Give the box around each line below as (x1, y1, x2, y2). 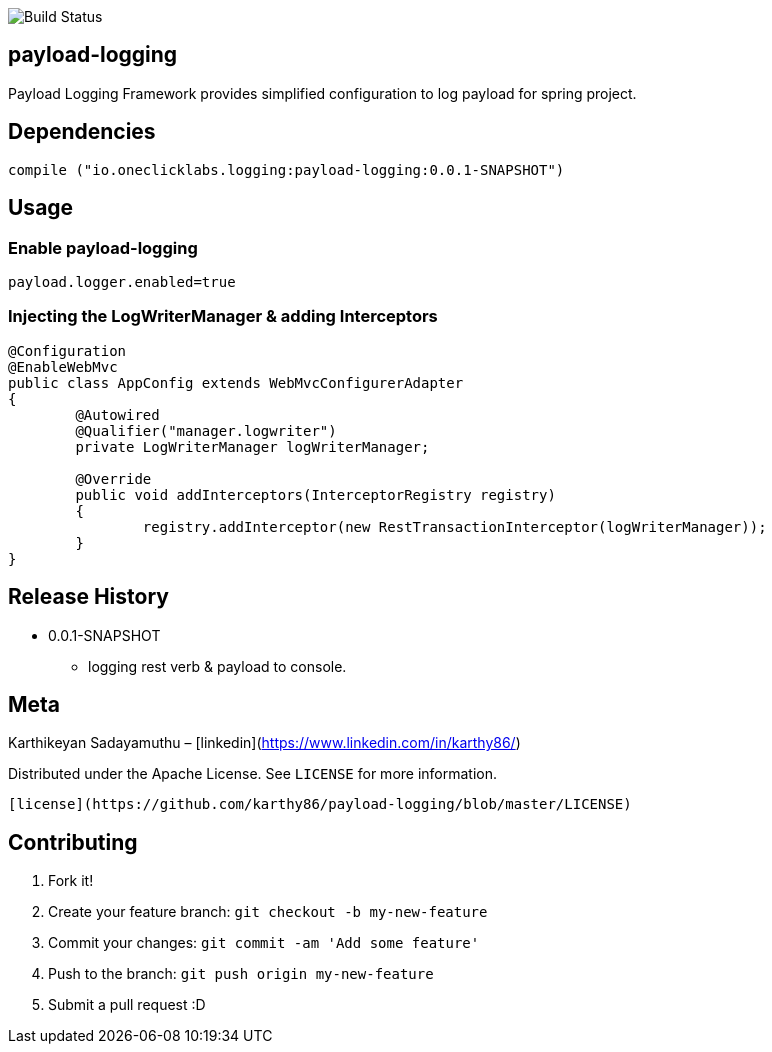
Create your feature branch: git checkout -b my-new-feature (48, 903, 488, 921)
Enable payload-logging (8, 237, 198, 258)
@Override (75, 470, 152, 487)
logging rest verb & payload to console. (88, 657, 347, 675)
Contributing (8, 829, 138, 855)
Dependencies (8, 119, 156, 145)
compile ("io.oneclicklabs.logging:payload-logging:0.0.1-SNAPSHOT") (8, 161, 565, 178)
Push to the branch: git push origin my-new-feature (48, 965, 434, 983)
